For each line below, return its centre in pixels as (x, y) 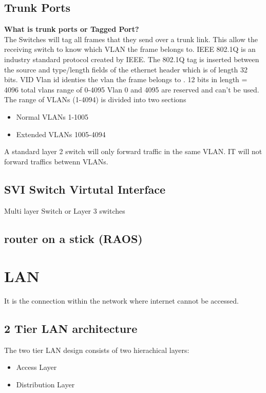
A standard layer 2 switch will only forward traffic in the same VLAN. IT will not (133, 151)
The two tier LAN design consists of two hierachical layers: (97, 350)
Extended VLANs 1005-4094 (61, 134)
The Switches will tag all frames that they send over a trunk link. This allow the (131, 39)
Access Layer (36, 367)
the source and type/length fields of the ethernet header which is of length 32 (126, 69)
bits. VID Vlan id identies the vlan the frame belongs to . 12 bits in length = (126, 79)
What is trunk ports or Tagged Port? (72, 29)
